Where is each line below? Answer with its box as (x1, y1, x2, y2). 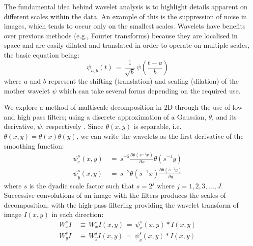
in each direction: (51, 209, 104, 219)
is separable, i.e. (134, 121, 182, 131)
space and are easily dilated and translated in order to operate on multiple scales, (4, 40, 250, 50)
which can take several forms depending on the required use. (58, 85, 241, 95)
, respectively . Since (42, 121, 104, 131)
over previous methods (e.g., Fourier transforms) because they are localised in (4, 30, 238, 40)
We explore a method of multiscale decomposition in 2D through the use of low (4, 102, 243, 112)
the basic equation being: (4, 49, 80, 60)
